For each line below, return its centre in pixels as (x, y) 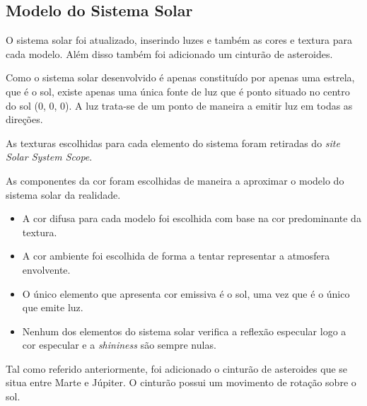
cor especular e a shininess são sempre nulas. (119, 345)
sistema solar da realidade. (63, 194)
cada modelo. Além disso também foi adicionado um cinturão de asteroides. (169, 53)
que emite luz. (53, 307)
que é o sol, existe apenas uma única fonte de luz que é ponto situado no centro (178, 91)
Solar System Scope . (49, 157)
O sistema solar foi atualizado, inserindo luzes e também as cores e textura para (179, 40)
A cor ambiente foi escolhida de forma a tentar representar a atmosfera (176, 256)
